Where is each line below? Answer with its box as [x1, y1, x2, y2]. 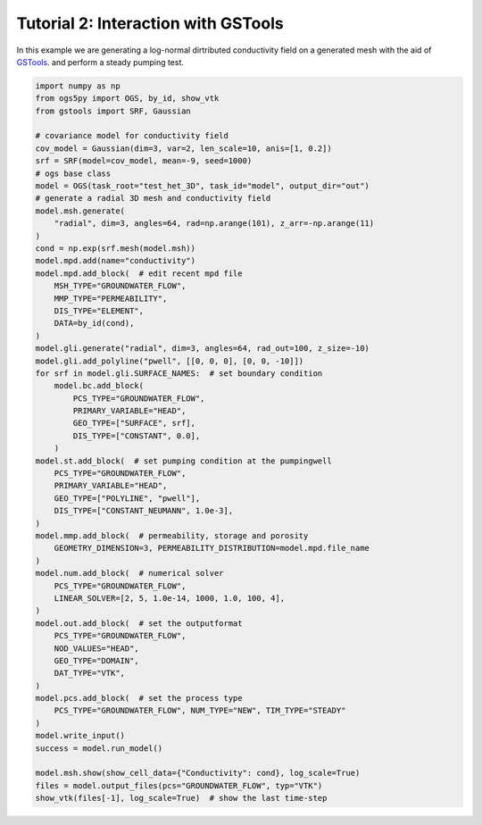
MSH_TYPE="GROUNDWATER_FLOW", [54, 281, 187, 291]
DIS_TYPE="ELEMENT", [54, 305, 145, 316]
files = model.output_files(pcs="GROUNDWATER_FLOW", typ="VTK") [35, 780, 323, 790]
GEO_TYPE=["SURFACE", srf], [72, 418, 196, 429]
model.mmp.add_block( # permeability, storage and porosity [35, 530, 309, 540]
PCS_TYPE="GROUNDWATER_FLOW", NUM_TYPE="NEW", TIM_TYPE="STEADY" [54, 705, 346, 716]
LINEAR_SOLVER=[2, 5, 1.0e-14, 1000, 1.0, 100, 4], [54, 593, 286, 603]
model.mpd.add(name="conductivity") [35, 255, 196, 266]
